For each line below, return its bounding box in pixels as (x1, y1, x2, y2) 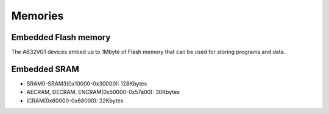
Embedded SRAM (11, 64, 79, 74)
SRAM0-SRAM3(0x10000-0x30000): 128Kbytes (26, 79, 147, 87)
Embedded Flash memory (11, 32, 111, 42)
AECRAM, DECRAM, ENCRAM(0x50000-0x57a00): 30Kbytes (26, 89, 180, 96)
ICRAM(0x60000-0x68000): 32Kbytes (26, 97, 124, 104)
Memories (11, 9, 64, 22)
